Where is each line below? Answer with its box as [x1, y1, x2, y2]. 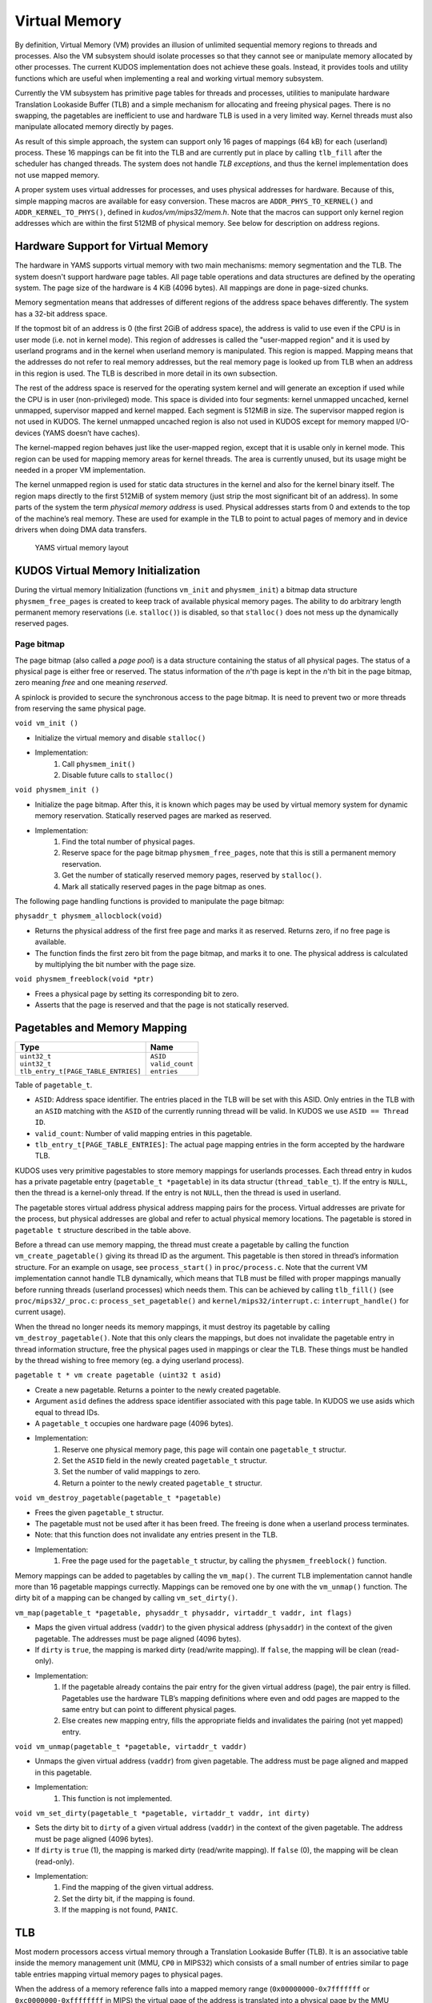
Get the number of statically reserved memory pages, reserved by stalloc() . [62, 870, 322, 881]
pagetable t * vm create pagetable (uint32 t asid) [14, 1371, 222, 1380]
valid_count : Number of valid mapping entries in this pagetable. [34, 1128, 253, 1138]
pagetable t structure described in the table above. [14, 1225, 191, 1235]
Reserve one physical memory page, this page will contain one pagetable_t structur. [62, 1445, 347, 1454]
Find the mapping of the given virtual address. [62, 1883, 214, 1892]
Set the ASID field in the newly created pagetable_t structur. [62, 1456, 268, 1465]
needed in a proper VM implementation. [14, 465, 146, 474]
